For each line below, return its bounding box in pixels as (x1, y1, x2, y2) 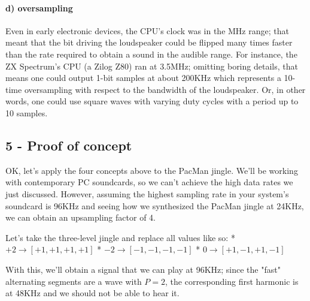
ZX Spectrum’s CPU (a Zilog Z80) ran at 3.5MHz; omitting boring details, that (5, 59, 298, 72)
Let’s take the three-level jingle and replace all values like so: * (5, 231, 235, 243)
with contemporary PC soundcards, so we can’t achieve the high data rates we (5, 176, 293, 188)
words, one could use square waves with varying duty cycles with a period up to (5, 95, 299, 107)
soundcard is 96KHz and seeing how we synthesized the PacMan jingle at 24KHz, (5, 199, 304, 212)
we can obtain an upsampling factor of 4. (5, 211, 156, 224)
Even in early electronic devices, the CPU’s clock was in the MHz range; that (5, 24, 289, 37)
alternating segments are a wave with (5, 275, 142, 287)
